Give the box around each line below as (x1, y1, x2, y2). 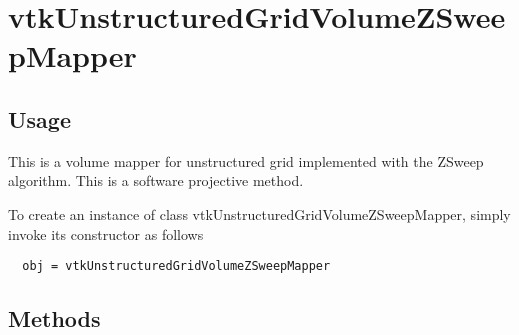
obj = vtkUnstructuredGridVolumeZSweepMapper (22, 259, 331, 274)
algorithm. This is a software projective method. (8, 170, 304, 191)
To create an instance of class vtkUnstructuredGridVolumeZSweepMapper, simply (8, 203, 511, 224)
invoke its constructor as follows (8, 223, 204, 244)
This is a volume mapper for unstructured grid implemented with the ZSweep (8, 150, 484, 171)
